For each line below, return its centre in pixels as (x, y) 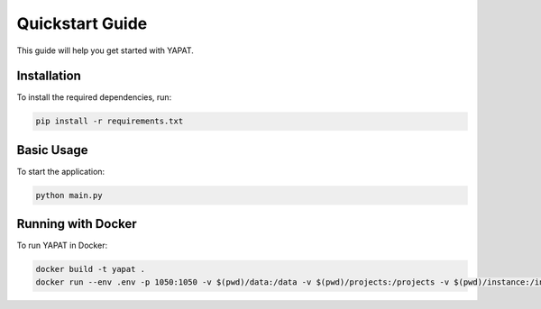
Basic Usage (52, 150)
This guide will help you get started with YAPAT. (105, 50)
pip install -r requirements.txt (110, 121)
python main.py (69, 195)
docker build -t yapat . (91, 269)
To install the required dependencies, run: (94, 97)
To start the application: (61, 171)
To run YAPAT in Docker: (62, 245)
